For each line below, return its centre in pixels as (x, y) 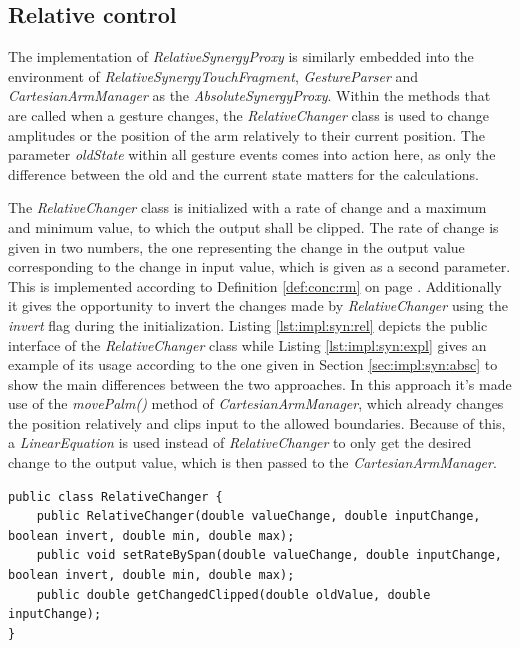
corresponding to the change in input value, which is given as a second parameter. (259, 266)
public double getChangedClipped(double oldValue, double (233, 594)
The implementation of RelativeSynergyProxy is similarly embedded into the (241, 56)
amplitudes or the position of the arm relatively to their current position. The (246, 134)
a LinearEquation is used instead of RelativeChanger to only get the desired (240, 442)
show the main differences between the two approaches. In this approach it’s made (260, 383)
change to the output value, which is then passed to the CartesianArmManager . (252, 462)
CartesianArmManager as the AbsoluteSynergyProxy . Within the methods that (249, 95)
